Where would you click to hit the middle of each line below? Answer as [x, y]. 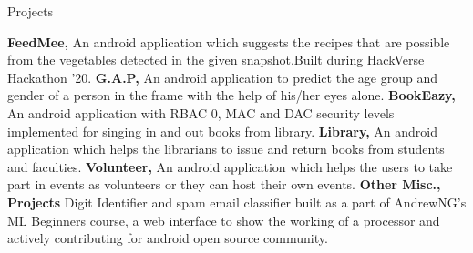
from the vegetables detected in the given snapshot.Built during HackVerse [216, 60]
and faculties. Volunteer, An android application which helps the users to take [230, 166]
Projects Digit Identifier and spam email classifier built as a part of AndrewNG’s [237, 202]
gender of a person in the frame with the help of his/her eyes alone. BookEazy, [231, 95]
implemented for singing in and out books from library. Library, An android [222, 131]
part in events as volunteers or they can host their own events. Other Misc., [224, 184]
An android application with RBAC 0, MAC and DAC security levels [201, 112]
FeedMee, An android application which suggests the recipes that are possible [229, 41]
